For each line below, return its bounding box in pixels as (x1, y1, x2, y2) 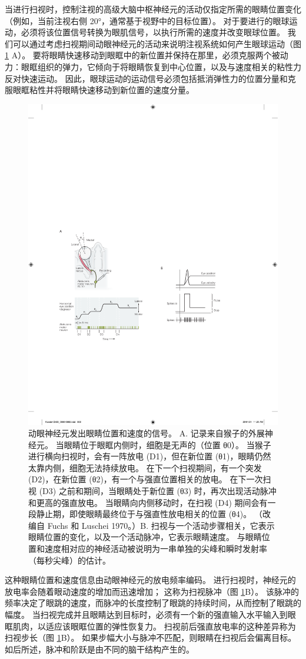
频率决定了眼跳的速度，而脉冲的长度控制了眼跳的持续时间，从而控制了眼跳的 (5, 597, 301, 609)
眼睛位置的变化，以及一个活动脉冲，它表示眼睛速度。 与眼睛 (28, 531, 262, 543)
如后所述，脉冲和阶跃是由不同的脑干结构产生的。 (5, 643, 194, 655)
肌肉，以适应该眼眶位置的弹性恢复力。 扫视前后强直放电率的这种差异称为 (12, 620, 296, 632)
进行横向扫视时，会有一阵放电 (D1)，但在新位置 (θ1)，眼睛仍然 (28, 450, 271, 462)
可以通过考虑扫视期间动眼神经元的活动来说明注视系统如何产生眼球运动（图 (12, 37, 301, 49)
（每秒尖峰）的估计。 (28, 554, 111, 566)
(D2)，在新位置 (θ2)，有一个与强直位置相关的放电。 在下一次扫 (28, 473, 271, 485)
